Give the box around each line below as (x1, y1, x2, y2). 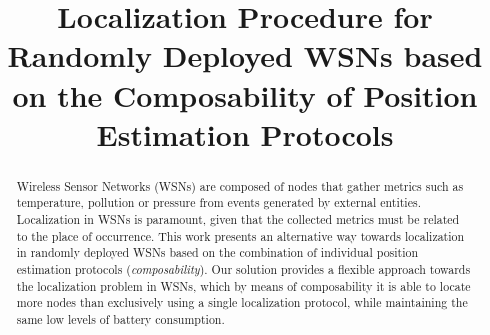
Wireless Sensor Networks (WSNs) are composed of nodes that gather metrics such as (16, 177, 464, 194)
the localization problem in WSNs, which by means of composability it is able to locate (16, 277, 471, 294)
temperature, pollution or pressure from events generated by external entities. (16, 194, 421, 211)
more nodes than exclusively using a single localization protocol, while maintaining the (16, 294, 468, 311)
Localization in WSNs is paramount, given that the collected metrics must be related (16, 211, 460, 228)
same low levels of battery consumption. (16, 310, 225, 327)
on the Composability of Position (12, 74, 478, 115)
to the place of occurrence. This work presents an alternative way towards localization (16, 227, 465, 244)
